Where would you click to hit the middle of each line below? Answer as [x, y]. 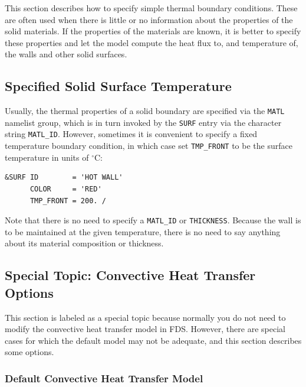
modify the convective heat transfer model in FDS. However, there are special [145, 329]
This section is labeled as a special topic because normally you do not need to [145, 317]
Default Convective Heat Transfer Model [104, 378]
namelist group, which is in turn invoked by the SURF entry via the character [143, 122]
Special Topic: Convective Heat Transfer [130, 275]
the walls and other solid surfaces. [66, 54]
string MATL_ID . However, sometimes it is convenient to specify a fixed [131, 134]
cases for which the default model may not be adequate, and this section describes [153, 340]
